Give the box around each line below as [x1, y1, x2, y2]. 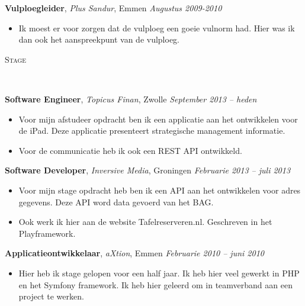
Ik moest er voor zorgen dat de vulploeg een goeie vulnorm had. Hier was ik [18, 21, 295, 34]
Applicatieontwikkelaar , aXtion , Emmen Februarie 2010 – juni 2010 [5, 247, 264, 259]
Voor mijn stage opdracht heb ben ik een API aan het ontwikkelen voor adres [18, 183, 301, 196]
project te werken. [18, 290, 84, 302]
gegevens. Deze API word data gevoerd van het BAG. [18, 195, 214, 208]
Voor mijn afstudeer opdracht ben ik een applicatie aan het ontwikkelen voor [18, 112, 298, 125]
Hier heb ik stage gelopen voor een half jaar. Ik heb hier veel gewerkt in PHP [18, 266, 300, 279]
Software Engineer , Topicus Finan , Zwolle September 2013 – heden [5, 92, 257, 105]
